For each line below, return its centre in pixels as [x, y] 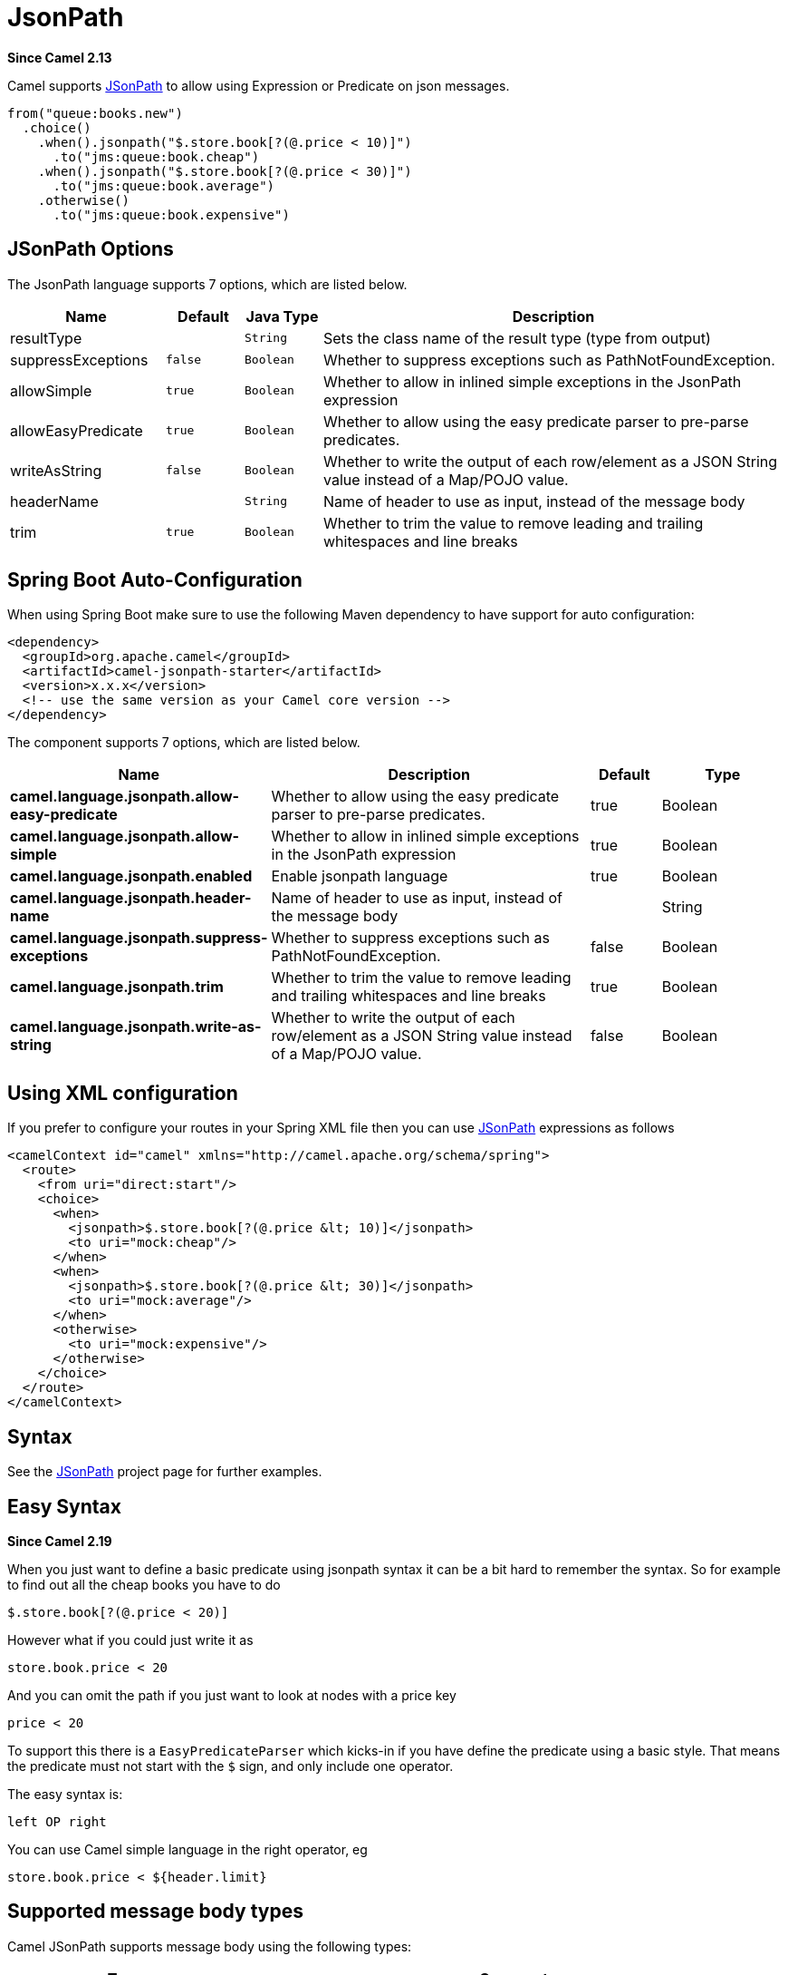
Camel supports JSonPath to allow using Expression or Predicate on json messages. [259, 85]
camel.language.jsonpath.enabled [131, 876]
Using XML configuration [123, 1093]
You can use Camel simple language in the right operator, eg [187, 1849]
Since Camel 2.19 [60, 1541]
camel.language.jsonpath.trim [117, 987]
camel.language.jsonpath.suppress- [139, 938]
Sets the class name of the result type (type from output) [517, 338]
